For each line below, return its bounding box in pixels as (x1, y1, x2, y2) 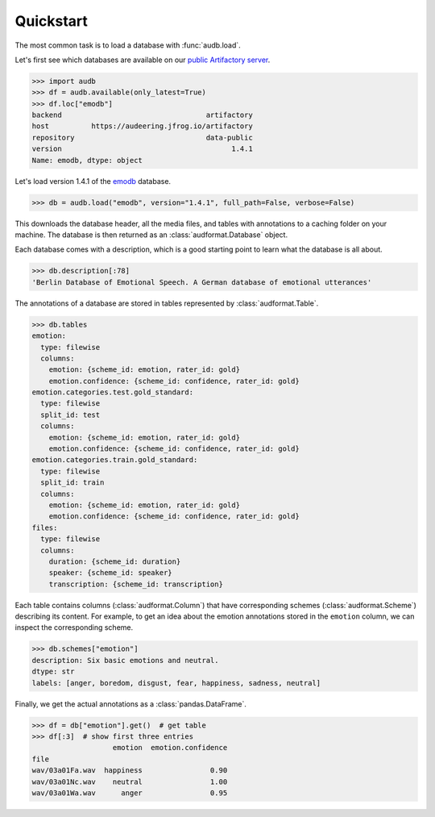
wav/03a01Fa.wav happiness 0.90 (31, 766, 228, 775)
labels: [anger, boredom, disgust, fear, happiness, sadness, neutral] (31, 678, 321, 687)
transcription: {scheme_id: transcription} (48, 579, 223, 589)
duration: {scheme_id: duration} (48, 556, 181, 566)
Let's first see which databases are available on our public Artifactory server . (14, 55, 271, 65)
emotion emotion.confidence (112, 743, 228, 752)
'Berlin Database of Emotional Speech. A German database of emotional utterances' (31, 277, 372, 286)
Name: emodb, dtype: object (31, 156, 143, 165)
